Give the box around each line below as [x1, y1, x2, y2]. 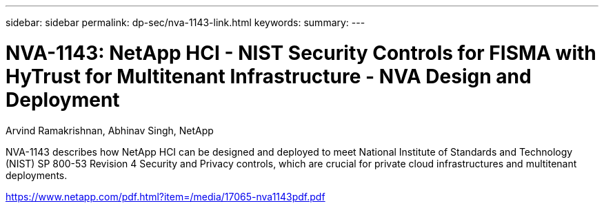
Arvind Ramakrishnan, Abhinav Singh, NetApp [6, 124, 214, 136]
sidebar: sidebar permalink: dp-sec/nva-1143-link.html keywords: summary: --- [6, 17, 365, 28]
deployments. [6, 169, 68, 181]
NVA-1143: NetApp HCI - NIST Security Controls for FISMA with [6, 41, 596, 65]
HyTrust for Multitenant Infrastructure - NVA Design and [6, 64, 532, 88]
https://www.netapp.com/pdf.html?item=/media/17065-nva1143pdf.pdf [6, 190, 325, 202]
